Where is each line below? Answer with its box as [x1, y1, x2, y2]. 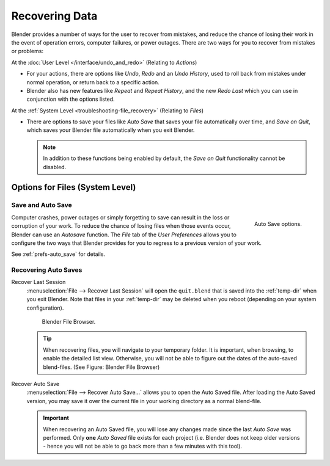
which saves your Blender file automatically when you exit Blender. [26, 126, 195, 134]
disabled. [43, 163, 67, 170]
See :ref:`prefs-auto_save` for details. [11, 250, 106, 258]
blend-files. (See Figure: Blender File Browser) [43, 363, 160, 371]
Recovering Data [11, 9, 98, 23]
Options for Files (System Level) [11, 182, 136, 192]
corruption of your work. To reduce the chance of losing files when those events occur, [11, 222, 232, 230]
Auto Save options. [254, 220, 302, 227]
